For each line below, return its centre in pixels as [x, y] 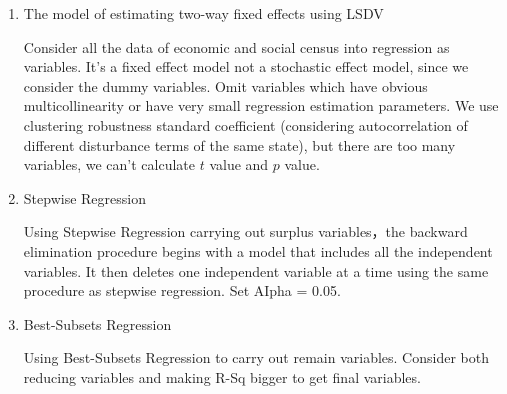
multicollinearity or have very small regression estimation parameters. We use [261, 105]
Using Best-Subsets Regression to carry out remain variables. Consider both [256, 357]
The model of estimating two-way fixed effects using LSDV [203, 13]
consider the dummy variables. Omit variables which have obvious [225, 85]
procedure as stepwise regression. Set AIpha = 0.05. [182, 290]
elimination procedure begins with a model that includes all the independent [258, 250]
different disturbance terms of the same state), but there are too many [239, 144]
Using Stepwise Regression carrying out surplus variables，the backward [245, 231]
